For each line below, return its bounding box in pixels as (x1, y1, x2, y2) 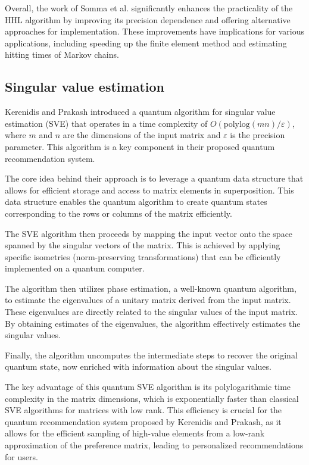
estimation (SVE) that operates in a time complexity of (5, 117, 208, 129)
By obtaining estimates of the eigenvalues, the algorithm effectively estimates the (5, 317, 301, 329)
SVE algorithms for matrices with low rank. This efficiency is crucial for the (5, 404, 282, 416)
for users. (5, 450, 38, 463)
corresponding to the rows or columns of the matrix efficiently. (5, 207, 232, 219)
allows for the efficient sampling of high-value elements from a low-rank (5, 427, 265, 439)
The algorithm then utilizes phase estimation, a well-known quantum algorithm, (5, 282, 296, 294)
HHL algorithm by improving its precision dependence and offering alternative (5, 13, 291, 26)
